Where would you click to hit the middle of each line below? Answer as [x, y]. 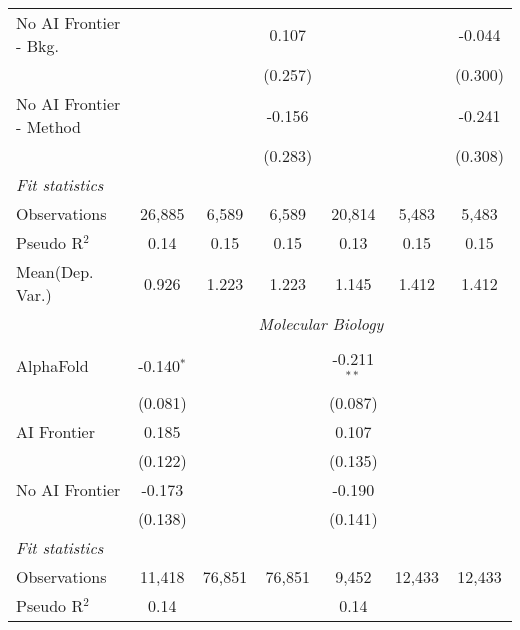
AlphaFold [52, 366]
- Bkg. [37, 45]
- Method [48, 126]
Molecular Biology [321, 323]
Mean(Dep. [55, 271]
